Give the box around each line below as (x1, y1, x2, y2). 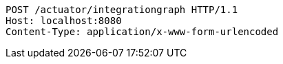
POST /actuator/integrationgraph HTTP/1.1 (6, 4, 238, 15)
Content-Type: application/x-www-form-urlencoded (6, 26, 279, 37)
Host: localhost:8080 (6, 15, 122, 26)
